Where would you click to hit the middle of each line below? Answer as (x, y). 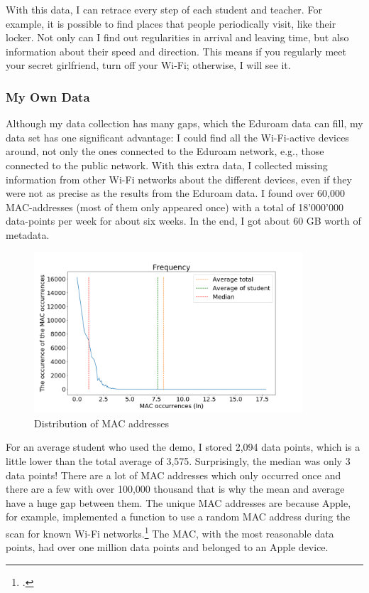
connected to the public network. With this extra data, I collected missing (167, 165)
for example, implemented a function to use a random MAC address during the (178, 517)
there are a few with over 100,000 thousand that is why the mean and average (175, 489)
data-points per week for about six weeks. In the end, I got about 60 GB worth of (183, 221)
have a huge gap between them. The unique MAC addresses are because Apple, (178, 502)
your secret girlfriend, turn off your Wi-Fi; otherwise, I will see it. (148, 65)
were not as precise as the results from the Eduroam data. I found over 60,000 (175, 193)
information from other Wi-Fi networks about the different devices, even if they (179, 179)
